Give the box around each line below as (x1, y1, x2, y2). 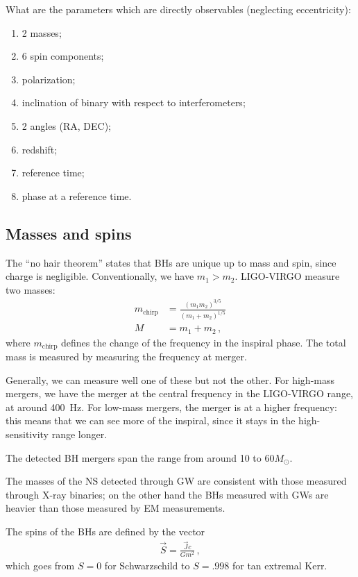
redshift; (22, 142, 58, 156)
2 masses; (22, 25, 62, 40)
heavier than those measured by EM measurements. (6, 501, 225, 515)
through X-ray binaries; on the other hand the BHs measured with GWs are (6, 487, 329, 501)
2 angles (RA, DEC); (22, 118, 112, 133)
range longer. (51, 427, 108, 442)
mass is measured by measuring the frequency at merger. (6, 349, 247, 364)
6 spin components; (22, 49, 104, 63)
